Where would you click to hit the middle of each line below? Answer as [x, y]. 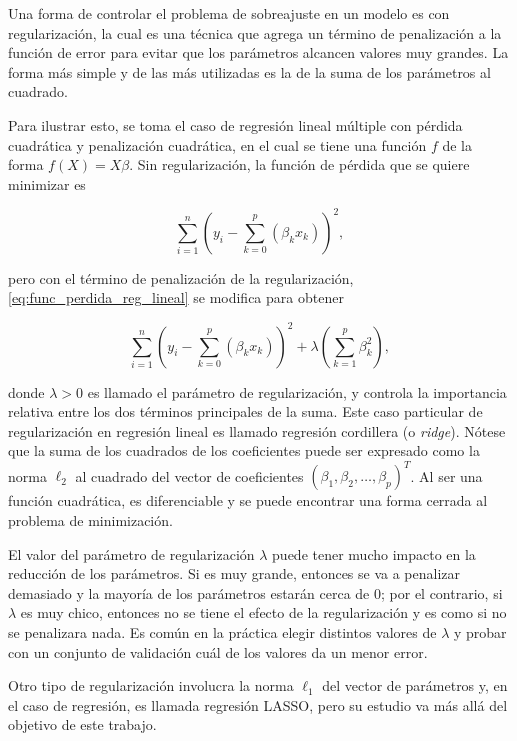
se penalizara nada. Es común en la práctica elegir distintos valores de [222, 631]
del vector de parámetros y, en [415, 685]
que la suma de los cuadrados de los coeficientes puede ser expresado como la [244, 450]
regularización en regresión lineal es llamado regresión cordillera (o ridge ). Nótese [257, 430]
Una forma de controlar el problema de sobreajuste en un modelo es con [229, 13]
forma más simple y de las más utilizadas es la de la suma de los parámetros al [249, 71]
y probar [480, 631]
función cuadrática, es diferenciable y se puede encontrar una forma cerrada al [248, 500]
